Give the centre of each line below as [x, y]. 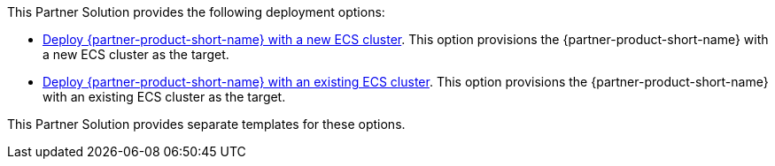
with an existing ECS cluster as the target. [164, 97]
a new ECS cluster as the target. [136, 54]
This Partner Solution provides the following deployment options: [196, 12]
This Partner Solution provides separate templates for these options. [206, 124]
